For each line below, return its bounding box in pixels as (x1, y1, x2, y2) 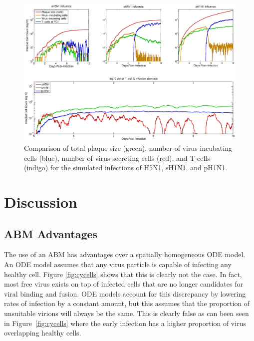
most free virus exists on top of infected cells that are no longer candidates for (4, 279, 243, 289)
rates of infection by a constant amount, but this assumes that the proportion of (4, 298, 250, 309)
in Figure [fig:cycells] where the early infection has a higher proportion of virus (4, 318, 246, 328)
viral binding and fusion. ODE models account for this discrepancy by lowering (4, 288, 246, 299)
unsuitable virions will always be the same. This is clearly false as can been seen (4, 308, 249, 319)
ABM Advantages (4, 226, 98, 241)
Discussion (4, 192, 77, 212)
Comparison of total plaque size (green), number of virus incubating (24, 143, 232, 153)
